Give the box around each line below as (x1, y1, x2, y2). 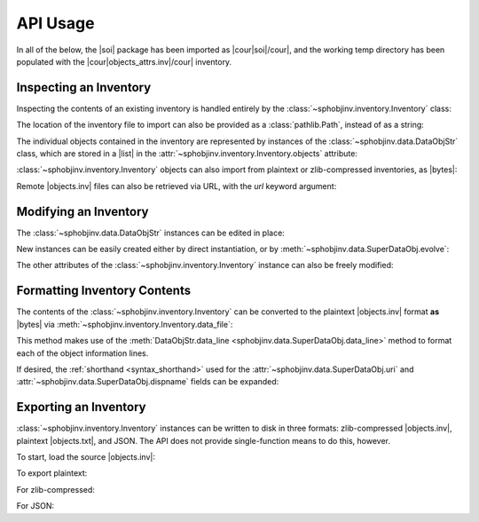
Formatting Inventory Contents (16, 283, 191, 298)
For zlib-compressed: (16, 484, 95, 494)
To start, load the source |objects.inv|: (16, 452, 155, 463)
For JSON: (16, 501, 55, 511)
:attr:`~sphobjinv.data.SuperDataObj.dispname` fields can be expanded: (16, 376, 279, 387)
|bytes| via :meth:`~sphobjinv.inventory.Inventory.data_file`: (16, 319, 233, 329)
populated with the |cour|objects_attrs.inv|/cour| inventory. (16, 56, 232, 67)
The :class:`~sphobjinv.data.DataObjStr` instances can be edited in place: (16, 227, 286, 238)
